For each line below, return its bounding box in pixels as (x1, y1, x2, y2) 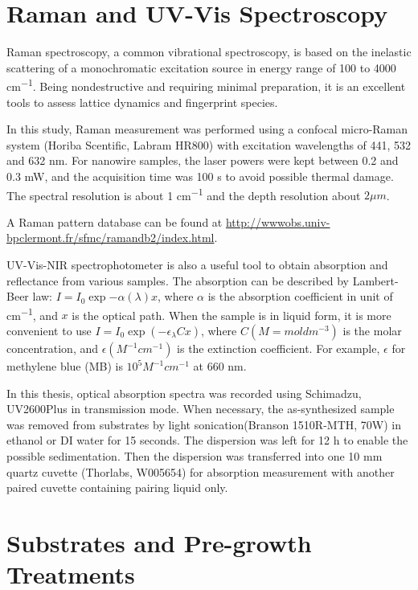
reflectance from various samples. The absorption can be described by (6, 272, 350, 289)
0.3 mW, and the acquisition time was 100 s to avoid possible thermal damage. (6, 167, 394, 184)
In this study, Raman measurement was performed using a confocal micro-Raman (6, 121, 408, 137)
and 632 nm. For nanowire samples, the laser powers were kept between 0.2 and (6, 152, 399, 169)
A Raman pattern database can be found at (6, 213, 223, 230)
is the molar (342, 322, 402, 338)
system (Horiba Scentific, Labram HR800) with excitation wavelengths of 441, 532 (6, 136, 412, 153)
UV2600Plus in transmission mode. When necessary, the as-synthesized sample (6, 400, 395, 417)
